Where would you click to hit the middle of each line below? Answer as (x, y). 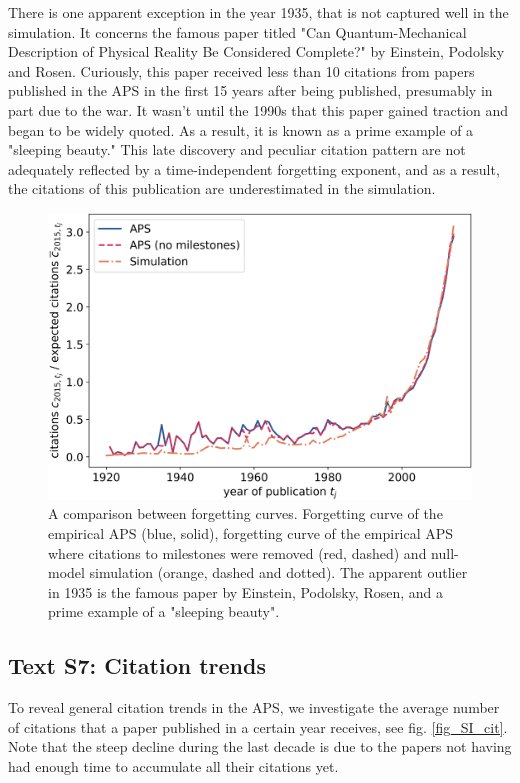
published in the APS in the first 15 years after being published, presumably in (250, 90)
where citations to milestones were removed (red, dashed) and (237, 552)
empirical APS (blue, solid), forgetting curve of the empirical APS (251, 533)
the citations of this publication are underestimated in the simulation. (222, 188)
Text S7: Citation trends (137, 665)
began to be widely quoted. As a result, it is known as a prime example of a (241, 129)
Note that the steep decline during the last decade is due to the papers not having (260, 746)
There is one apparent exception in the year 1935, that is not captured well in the (258, 12)
